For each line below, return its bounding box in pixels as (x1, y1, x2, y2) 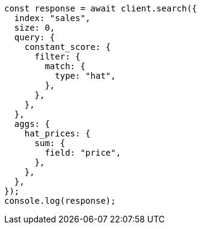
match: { (45, 61, 85, 71)
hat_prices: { (24, 129, 91, 138)
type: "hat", (55, 71, 116, 81)
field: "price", (45, 148, 121, 157)
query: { (14, 32, 55, 42)
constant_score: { (24, 42, 111, 52)
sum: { (34, 138, 66, 148)
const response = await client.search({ (4, 4, 197, 13)
